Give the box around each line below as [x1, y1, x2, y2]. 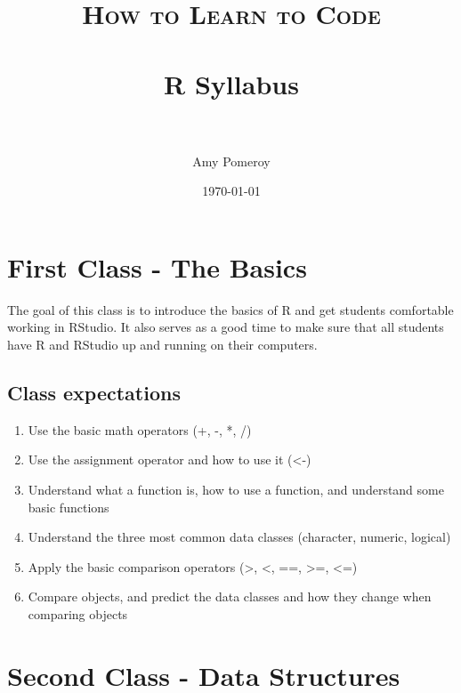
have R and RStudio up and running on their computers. [7, 335, 318, 353]
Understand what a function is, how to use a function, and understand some [28, 479, 444, 498]
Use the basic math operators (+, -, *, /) [28, 420, 252, 439]
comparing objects [28, 604, 128, 623]
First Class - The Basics [7, 248, 307, 285]
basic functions [28, 497, 109, 516]
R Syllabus [164, 65, 299, 101]
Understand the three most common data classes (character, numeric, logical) [28, 528, 451, 546]
